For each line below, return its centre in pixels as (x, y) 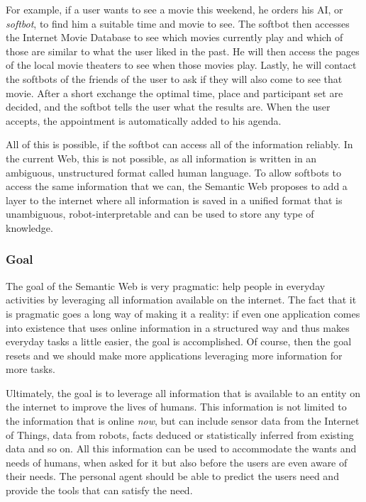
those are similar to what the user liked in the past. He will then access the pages (183, 51)
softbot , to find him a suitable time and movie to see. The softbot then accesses (178, 23)
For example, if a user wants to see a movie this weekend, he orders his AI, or (174, 9)
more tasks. (30, 369)
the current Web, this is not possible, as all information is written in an (161, 158)
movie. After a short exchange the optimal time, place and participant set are (174, 93)
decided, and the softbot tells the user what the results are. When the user (168, 107)
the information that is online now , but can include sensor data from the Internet (183, 421)
